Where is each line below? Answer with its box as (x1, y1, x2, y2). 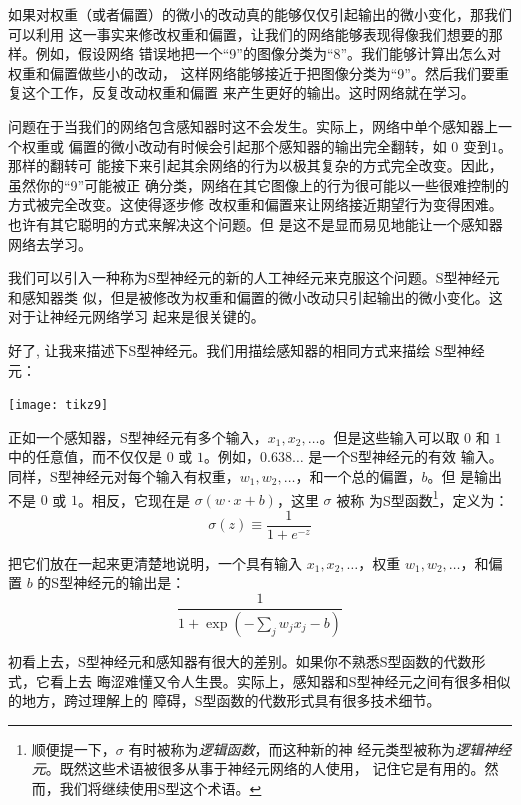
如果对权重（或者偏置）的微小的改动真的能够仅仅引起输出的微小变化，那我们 (8, 4, 512, 24)
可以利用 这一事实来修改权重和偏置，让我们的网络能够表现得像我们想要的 (8, 23, 489, 44)
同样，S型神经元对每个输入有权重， (8, 465, 240, 486)
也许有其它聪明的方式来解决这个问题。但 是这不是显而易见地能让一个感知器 (8, 213, 503, 234)
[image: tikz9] (8, 398, 109, 413)
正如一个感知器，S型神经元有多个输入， (8, 426, 268, 447)
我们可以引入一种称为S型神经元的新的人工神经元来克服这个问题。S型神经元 (8, 267, 500, 288)
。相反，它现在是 (78, 489, 190, 510)
